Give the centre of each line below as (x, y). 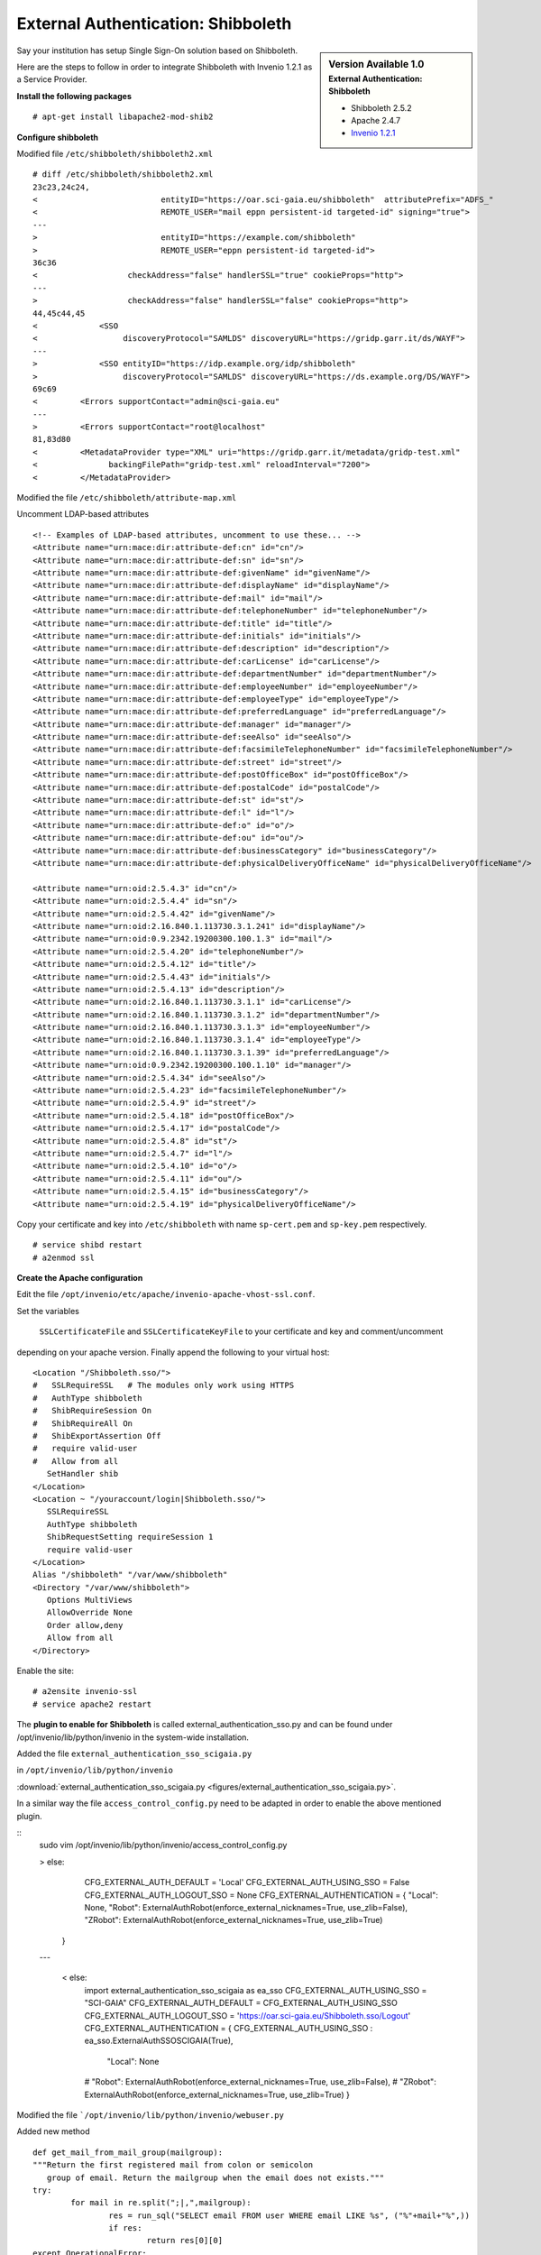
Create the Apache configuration (80, 1278)
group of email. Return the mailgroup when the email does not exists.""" (215, 2177)
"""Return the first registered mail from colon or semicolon (173, 2165)
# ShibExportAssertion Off (97, 1436)
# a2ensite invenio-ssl (85, 1692)
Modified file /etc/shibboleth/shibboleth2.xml (115, 153)
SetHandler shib (83, 1474)
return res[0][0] (185, 2241)
